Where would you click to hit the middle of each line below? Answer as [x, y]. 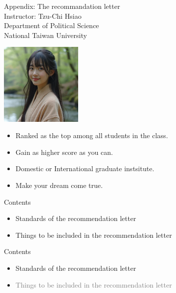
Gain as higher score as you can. [64, 152]
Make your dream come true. [59, 185]
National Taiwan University [45, 35]
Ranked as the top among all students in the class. [92, 135]
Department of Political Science [52, 25]
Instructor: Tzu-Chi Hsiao [43, 16]
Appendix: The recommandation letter [62, 6]
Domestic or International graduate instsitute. [85, 168]
